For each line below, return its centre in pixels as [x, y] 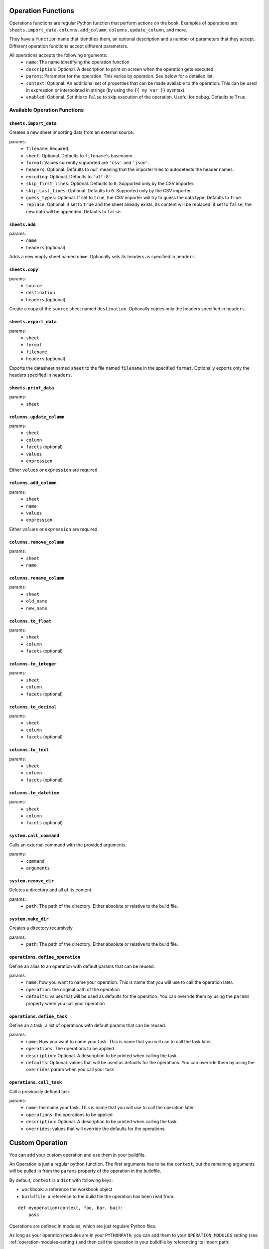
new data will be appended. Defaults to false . [74, 211]
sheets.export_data [33, 322]
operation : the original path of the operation [73, 989]
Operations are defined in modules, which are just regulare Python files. [83, 1226]
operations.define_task [38, 1016]
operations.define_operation [45, 957]
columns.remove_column [37, 542]
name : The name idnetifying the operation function [78, 62]
